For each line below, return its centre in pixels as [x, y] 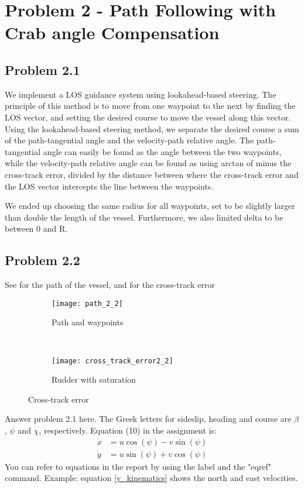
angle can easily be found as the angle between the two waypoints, [162, 151]
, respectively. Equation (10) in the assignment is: [128, 430]
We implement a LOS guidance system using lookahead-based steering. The [141, 94]
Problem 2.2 [42, 260]
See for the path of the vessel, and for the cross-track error [110, 285]
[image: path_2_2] [87, 303]
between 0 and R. [36, 228]
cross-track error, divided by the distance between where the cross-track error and [152, 174]
